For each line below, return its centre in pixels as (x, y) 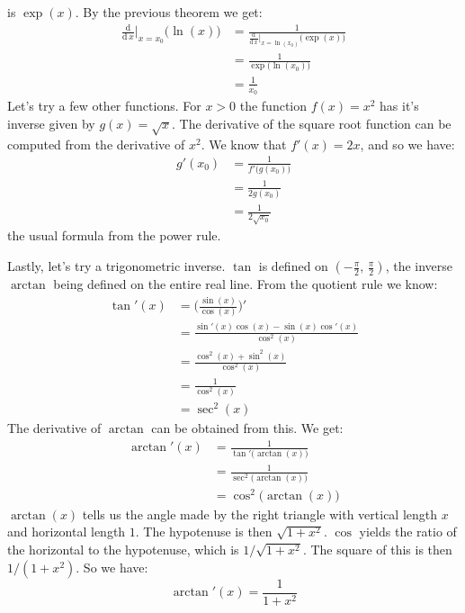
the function (273, 106)
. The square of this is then (377, 550)
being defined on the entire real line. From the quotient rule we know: (246, 284)
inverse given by (51, 123)
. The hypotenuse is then (204, 532)
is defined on (293, 266)
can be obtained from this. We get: (247, 428)
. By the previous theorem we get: (169, 12)
